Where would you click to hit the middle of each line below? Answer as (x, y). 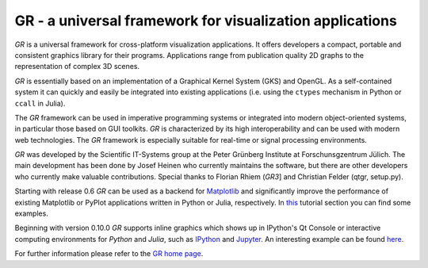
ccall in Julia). (40, 103)
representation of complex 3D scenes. (77, 67)
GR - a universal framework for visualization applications (206, 21)
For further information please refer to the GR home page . (109, 254)
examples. (32, 213)
